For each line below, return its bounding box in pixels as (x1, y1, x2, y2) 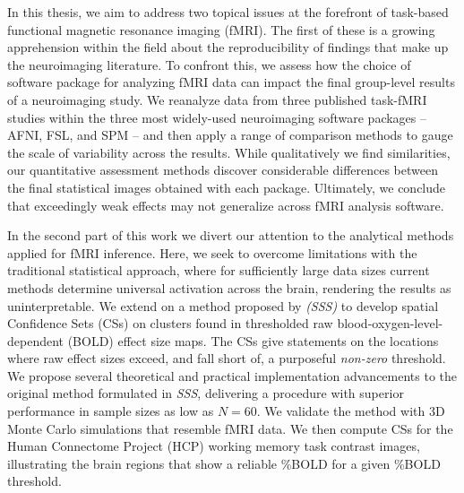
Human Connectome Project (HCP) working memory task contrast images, (7, 437, 420, 455)
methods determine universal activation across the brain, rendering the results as (7, 278, 451, 297)
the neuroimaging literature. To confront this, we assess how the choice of (7, 55, 411, 74)
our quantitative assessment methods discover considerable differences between (7, 160, 438, 179)
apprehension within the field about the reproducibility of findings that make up (7, 38, 449, 56)
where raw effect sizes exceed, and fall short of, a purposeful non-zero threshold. (7, 349, 446, 368)
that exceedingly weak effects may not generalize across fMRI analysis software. (7, 195, 444, 214)
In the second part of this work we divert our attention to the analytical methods (7, 226, 454, 245)
